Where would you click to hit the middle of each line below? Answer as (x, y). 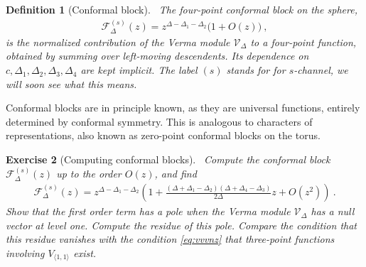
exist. (85, 252)
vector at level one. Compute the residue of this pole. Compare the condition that (181, 225)
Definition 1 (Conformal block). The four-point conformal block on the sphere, (182, 9)
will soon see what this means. (71, 83)
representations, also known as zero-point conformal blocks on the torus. (163, 135)
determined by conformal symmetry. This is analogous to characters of (159, 121)
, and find (176, 174)
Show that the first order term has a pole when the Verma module (148, 211)
